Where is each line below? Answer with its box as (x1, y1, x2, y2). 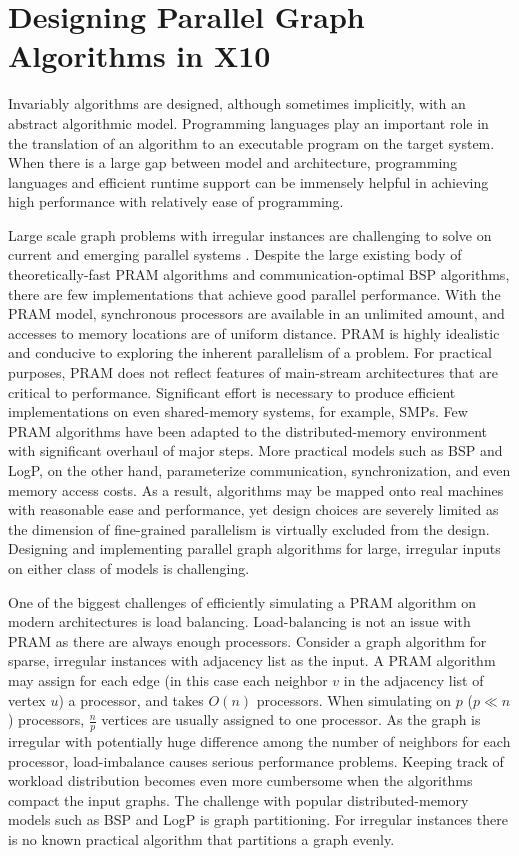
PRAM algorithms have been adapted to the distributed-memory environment (8, 420, 488, 441)
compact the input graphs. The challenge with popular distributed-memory (8, 789, 469, 810)
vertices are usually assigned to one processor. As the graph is (101, 709, 481, 730)
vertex (8, 689, 46, 710)
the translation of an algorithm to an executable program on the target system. (8, 132, 495, 153)
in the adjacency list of (343, 669, 484, 690)
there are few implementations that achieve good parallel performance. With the (8, 283, 501, 304)
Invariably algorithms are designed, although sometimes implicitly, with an (8, 93, 466, 114)
